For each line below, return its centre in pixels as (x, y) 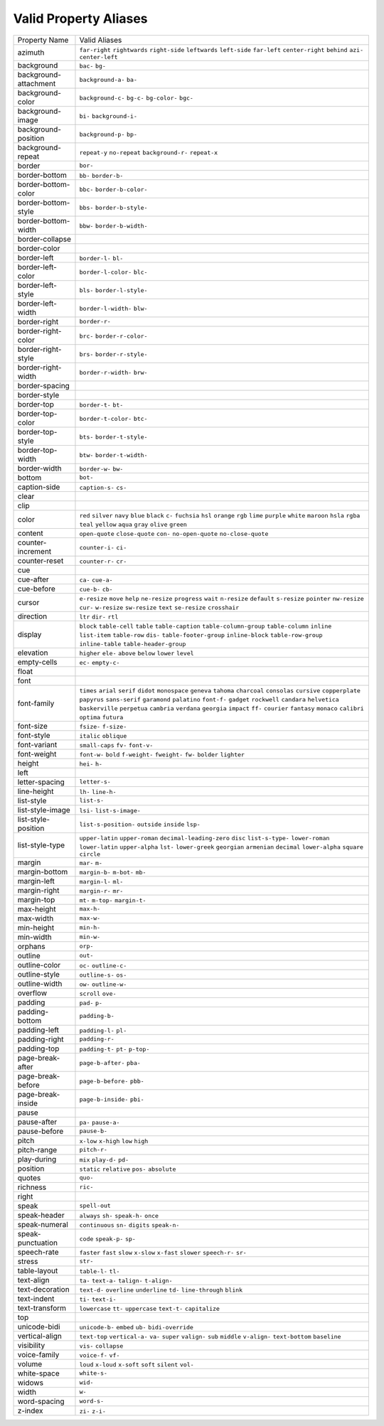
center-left (98, 57)
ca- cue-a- (96, 580)
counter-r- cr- (103, 561)
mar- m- (91, 863)
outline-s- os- (103, 975)
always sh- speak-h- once (119, 1216)
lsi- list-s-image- (110, 810)
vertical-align (39, 1336)
